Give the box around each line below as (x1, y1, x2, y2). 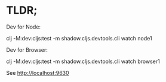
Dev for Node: (6, 23, 41, 30)
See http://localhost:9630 (6, 69, 70, 76)
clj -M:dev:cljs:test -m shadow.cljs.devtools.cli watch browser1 (6, 58, 160, 65)
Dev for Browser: (6, 46, 48, 53)
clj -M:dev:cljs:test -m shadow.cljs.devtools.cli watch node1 (6, 34, 152, 42)
